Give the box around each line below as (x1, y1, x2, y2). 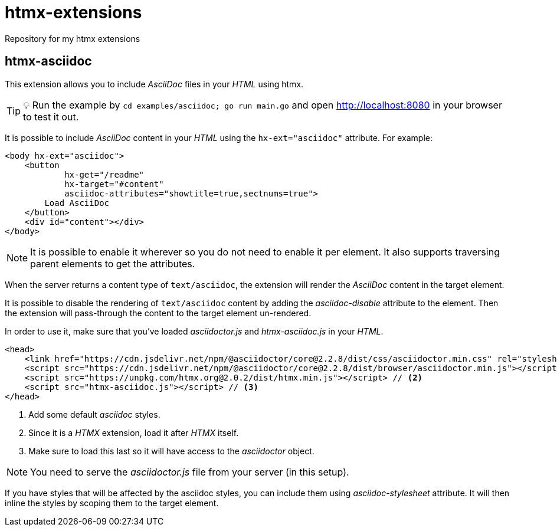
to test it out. (23, 110, 79, 123)
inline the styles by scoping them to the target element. (5, 497, 219, 508)
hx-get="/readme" (64, 169, 145, 179)
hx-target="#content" (64, 179, 164, 189)
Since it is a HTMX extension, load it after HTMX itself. (28, 427, 239, 438)
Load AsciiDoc (44, 198, 110, 208)
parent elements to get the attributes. (30, 257, 195, 270)
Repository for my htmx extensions (5, 33, 140, 44)
